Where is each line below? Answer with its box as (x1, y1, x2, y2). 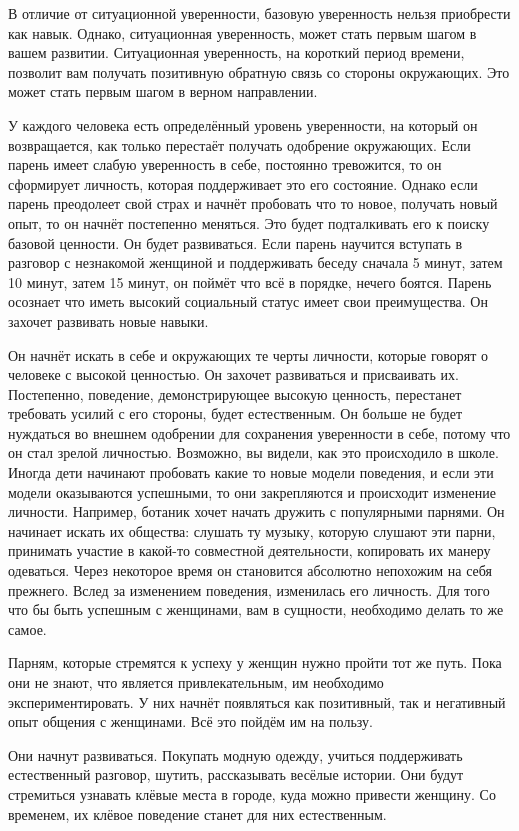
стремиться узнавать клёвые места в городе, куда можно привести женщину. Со (8, 783, 496, 804)
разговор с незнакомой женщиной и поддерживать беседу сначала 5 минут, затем (8, 252, 503, 273)
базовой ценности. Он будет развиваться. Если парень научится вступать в (8, 232, 463, 253)
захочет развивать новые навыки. (8, 310, 209, 331)
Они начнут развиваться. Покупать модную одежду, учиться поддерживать (8, 744, 463, 765)
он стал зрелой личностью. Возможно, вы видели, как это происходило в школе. (8, 442, 499, 463)
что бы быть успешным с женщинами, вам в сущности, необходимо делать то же (8, 599, 504, 620)
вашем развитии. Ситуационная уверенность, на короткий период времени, (8, 42, 465, 63)
